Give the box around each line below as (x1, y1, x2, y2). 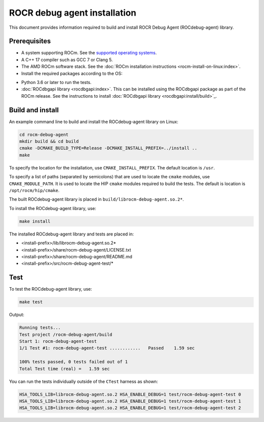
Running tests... (19, 325, 61, 331)
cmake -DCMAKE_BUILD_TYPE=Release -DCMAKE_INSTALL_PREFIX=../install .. (19, 146, 198, 151)
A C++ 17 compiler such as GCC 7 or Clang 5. (21, 57, 113, 63)
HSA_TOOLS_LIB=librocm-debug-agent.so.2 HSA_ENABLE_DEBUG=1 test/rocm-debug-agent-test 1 (19, 398, 242, 404)
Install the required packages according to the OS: (21, 70, 123, 76)
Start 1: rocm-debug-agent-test (19, 338, 97, 344)
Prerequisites (9, 37, 51, 45)
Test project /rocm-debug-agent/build (19, 332, 112, 337)
